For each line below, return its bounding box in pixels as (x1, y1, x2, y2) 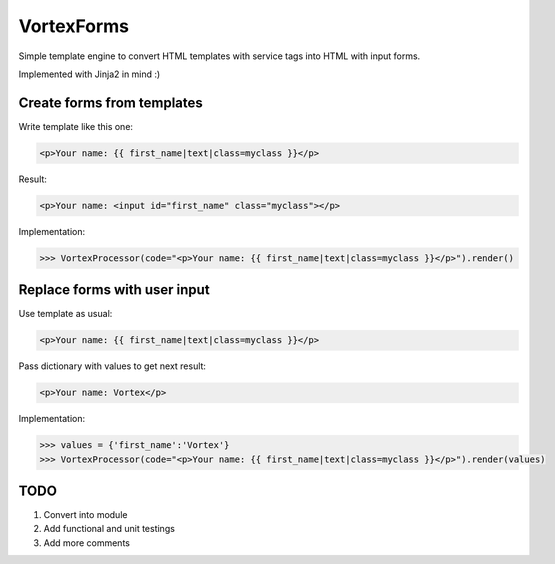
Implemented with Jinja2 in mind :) (18, 68, 161, 80)
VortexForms (18, 15, 130, 37)
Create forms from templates (18, 94, 204, 111)
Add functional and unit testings (43, 523, 175, 535)
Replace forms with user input (18, 281, 210, 299)
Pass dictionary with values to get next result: (18, 360, 207, 372)
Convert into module (43, 509, 128, 521)
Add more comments (43, 536, 130, 549)
